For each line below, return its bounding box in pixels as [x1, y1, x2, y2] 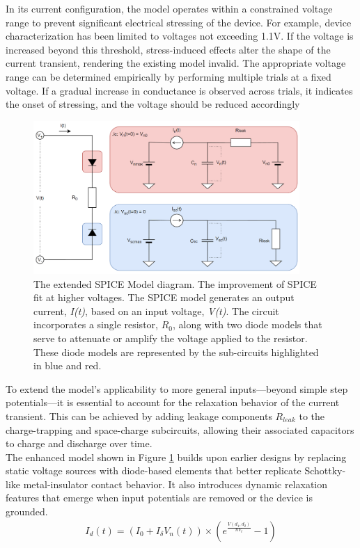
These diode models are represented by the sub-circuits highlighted [33, 344, 319, 359]
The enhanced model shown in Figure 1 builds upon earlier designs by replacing [6, 449, 347, 464]
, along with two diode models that [172, 317, 322, 332]
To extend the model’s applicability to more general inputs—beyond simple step [6, 381, 348, 396]
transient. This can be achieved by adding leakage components [6, 408, 272, 423]
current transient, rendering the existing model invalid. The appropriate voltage [6, 56, 346, 70]
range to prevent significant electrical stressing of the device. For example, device [6, 15, 352, 29]
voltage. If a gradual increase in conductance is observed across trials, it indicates [6, 83, 353, 97]
